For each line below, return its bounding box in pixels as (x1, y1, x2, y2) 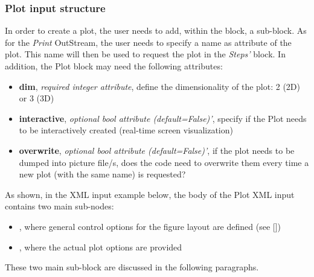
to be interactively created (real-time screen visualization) (19, 124, 233, 136)
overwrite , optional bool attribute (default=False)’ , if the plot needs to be (19, 144, 295, 156)
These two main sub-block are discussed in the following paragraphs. (5, 261, 259, 273)
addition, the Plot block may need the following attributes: (5, 60, 223, 72)
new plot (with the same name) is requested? (19, 168, 186, 180)
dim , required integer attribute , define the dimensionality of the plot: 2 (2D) (19, 80, 301, 92)
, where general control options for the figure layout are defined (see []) (19, 220, 281, 232)
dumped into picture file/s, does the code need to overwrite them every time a (19, 156, 309, 168)
